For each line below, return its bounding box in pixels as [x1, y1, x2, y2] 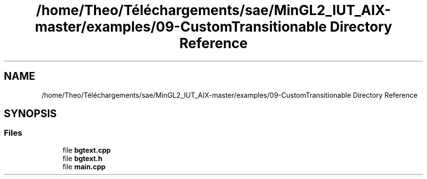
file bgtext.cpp [62, 145, 111, 154]
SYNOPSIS [4, 107, 57, 120]
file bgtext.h [62, 154, 103, 162]
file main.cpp [62, 162, 106, 171]
